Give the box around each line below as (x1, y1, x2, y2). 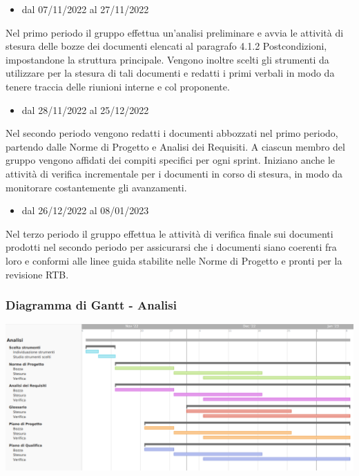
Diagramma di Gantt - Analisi (6, 296, 177, 314)
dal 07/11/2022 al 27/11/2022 (21, 2, 149, 16)
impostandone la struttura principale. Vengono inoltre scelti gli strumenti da (6, 52, 329, 66)
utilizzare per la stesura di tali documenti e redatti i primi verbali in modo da (6, 66, 335, 80)
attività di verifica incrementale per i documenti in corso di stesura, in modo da (6, 166, 343, 180)
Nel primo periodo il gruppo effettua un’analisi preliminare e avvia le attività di (6, 25, 344, 39)
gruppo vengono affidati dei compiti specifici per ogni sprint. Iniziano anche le (6, 153, 336, 167)
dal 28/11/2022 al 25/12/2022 (21, 102, 149, 117)
